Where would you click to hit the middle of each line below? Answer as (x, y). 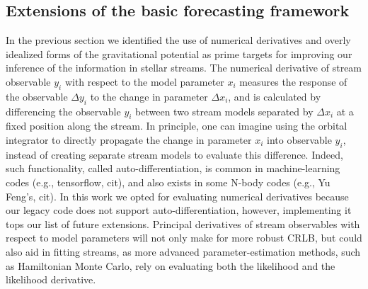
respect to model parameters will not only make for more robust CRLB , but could (184, 238)
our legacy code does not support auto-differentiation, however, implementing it (179, 210)
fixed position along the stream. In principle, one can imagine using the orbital (177, 126)
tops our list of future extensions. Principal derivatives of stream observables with (183, 223)
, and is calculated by (275, 96)
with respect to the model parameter (144, 81)
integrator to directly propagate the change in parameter (129, 139)
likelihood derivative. (51, 279)
